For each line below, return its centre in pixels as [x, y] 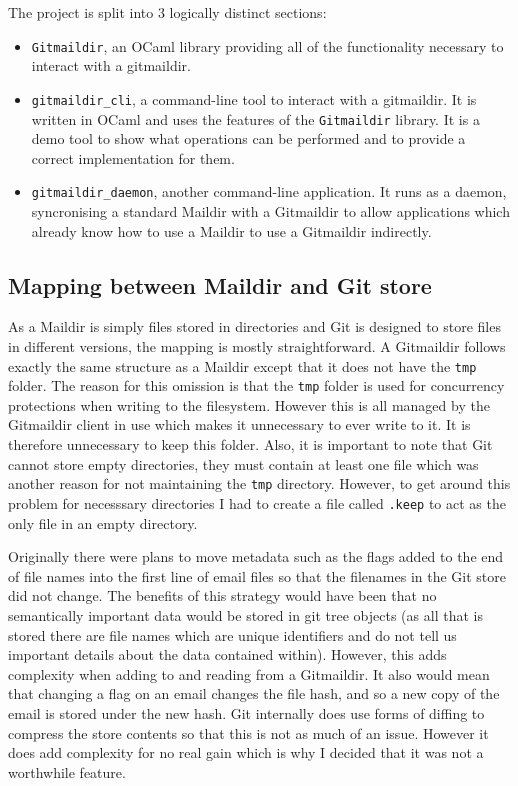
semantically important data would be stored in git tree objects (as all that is [245, 614]
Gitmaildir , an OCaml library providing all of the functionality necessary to [267, 45]
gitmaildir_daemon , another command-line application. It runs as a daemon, [269, 191]
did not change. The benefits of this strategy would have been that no [222, 595]
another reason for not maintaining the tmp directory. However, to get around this [259, 483]
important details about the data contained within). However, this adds [227, 654]
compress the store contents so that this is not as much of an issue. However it [248, 732]
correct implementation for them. [133, 157]
